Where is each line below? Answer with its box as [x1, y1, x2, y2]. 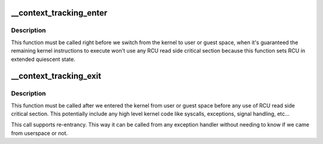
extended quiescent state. [11, 56, 76, 63]
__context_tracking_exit [11, 71, 102, 81]
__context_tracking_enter [11, 8, 108, 18]
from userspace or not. [11, 129, 68, 137]
